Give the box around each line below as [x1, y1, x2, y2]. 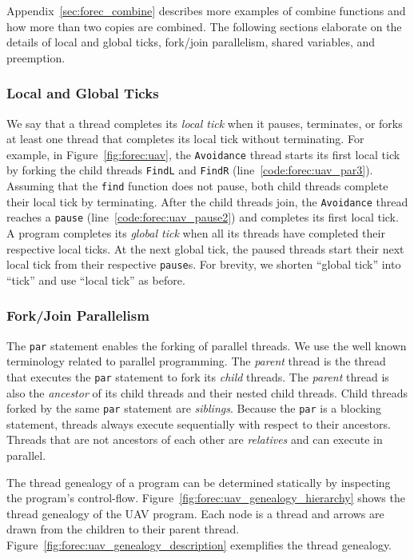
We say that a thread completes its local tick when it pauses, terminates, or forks [6, 114, 403, 131]
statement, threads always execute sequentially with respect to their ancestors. [6, 415, 391, 432]
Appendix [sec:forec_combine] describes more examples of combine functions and [6, 2, 406, 18]
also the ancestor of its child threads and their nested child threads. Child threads [6, 384, 408, 401]
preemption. [6, 49, 66, 66]
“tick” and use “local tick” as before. [6, 271, 185, 288]
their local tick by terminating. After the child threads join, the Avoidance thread [6, 193, 408, 210]
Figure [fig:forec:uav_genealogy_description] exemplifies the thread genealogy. [6, 537, 392, 553]
